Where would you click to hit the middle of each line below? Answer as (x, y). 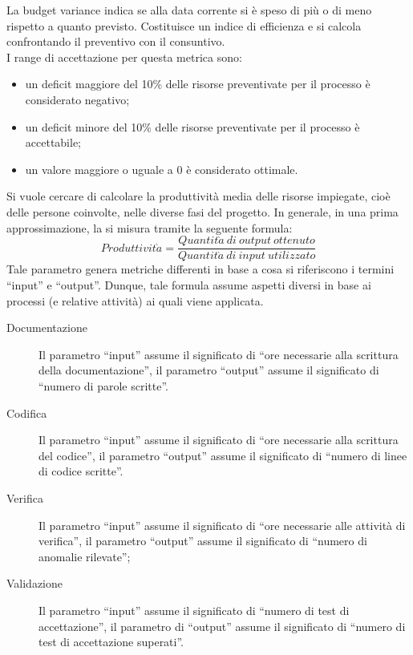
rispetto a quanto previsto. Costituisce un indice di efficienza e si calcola (184, 25)
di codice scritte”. (81, 471)
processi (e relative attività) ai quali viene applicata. (135, 300)
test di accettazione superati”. (111, 642)
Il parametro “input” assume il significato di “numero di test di (194, 610)
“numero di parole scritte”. (103, 385)
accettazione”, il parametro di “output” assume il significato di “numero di (222, 626)
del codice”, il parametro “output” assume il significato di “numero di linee (223, 455)
